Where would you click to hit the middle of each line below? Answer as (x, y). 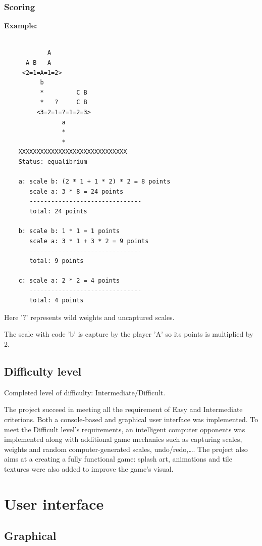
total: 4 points (57, 301)
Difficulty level (43, 371)
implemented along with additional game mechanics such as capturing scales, (123, 439)
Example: (21, 26)
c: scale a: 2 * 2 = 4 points (69, 281)
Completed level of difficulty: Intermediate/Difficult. (85, 392)
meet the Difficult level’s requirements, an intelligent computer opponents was (125, 429)
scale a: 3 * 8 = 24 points (76, 191)
